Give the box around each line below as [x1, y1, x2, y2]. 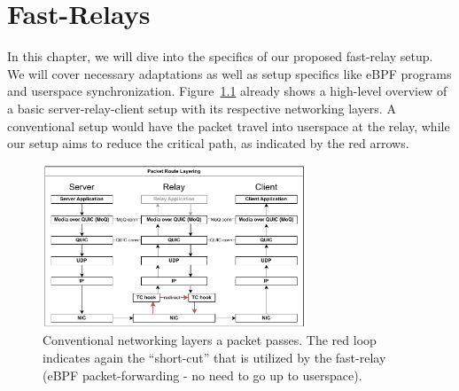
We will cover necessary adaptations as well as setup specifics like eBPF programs [7, 64, 452, 82]
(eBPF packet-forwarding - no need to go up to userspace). [43, 365, 362, 384]
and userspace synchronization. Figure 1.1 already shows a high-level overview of [7, 82, 447, 100]
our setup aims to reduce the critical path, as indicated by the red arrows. [7, 134, 409, 152]
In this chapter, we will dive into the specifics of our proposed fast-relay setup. [7, 47, 433, 66]
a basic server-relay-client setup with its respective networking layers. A [7, 98, 396, 117]
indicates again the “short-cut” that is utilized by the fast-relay [43, 348, 386, 367]
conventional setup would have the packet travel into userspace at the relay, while [7, 116, 450, 135]
